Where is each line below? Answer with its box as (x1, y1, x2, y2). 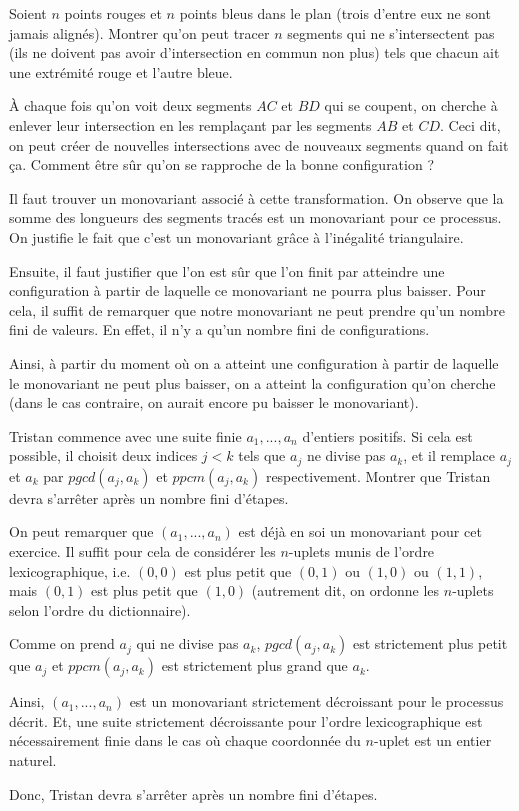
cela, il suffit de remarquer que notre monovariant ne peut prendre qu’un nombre (9, 299, 505, 320)
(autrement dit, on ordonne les (251, 580, 440, 601)
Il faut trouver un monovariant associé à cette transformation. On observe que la (9, 187, 504, 208)
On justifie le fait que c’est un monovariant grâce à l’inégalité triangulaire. (9, 226, 464, 247)
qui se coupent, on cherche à (324, 95, 498, 116)
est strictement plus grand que (161, 655, 348, 676)
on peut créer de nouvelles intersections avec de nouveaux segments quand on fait (9, 134, 509, 155)
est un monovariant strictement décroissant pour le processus (129, 691, 504, 712)
